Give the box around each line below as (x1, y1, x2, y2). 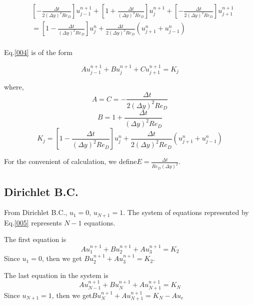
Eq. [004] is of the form (4, 47, 72, 57)
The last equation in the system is (4, 269, 108, 280)
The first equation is (4, 234, 66, 244)
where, (4, 81, 24, 91)
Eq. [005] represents (4, 217, 62, 227)
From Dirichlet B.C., (4, 207, 67, 217)
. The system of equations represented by (123, 207, 249, 217)
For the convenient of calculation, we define (4, 156, 137, 166)
